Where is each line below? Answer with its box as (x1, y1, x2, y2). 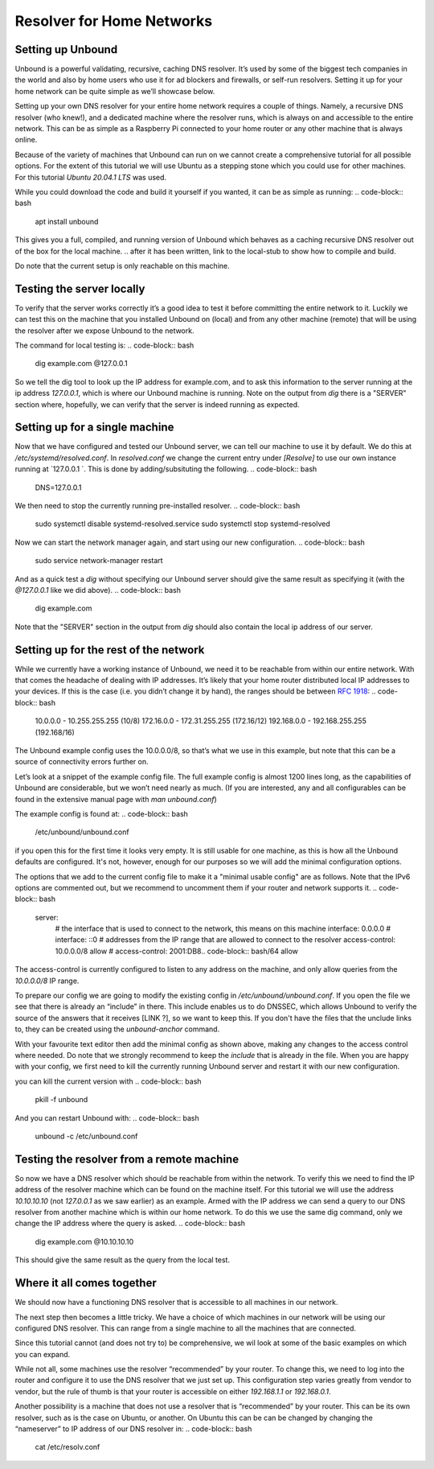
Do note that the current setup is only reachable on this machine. (14, 261, 230, 270)
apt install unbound (35, 216, 99, 226)
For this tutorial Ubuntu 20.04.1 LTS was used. (14, 172, 167, 182)
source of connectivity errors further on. (14, 757, 149, 767)
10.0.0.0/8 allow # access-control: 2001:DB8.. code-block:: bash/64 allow (55, 946, 299, 956)
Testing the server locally (14, 282, 145, 295)
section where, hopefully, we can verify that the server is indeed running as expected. (14, 399, 301, 409)
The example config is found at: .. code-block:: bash (14, 809, 189, 818)
